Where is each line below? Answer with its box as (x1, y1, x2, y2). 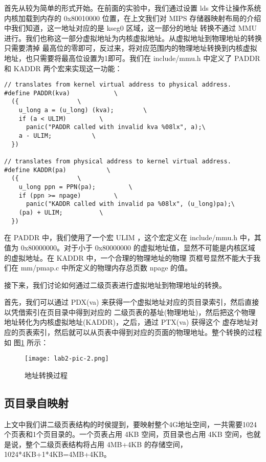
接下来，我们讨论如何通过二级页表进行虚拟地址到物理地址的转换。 (4, 279, 226, 290)
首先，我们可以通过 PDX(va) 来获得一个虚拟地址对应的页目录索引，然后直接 (4, 297, 259, 307)
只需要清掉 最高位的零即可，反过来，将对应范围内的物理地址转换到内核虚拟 (4, 43, 257, 53)
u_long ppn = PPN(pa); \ (18, 183, 132, 191)
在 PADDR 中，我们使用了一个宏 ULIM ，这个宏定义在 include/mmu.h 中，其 (4, 232, 261, 243)
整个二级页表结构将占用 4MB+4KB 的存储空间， (25, 438, 187, 449)
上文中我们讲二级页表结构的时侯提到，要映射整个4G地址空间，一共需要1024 (4, 418, 257, 429)
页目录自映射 (4, 394, 69, 410)
